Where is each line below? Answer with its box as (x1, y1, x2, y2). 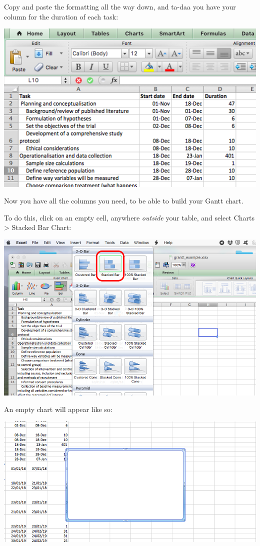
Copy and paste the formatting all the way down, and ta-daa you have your (4, 1, 236, 11)
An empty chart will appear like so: (4, 404, 112, 414)
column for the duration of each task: (4, 11, 118, 21)
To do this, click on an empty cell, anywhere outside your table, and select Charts (4, 212, 255, 222)
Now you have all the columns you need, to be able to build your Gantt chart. (4, 195, 243, 206)
